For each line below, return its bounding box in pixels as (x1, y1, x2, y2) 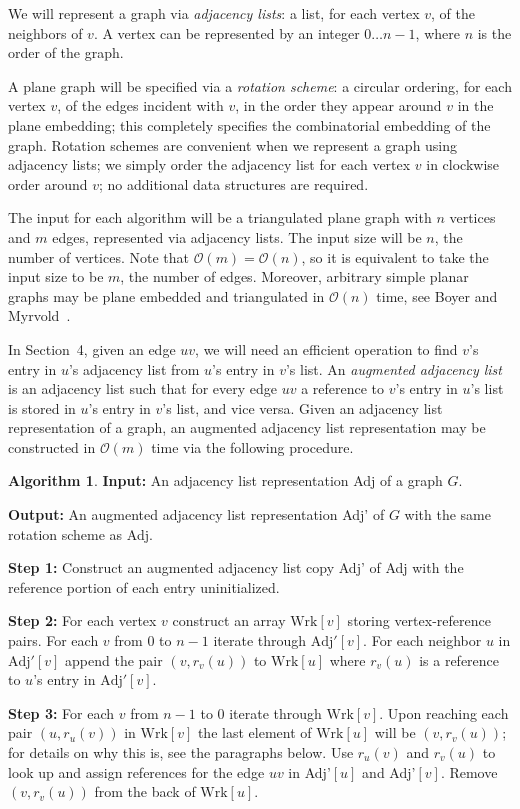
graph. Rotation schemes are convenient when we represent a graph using (8, 134, 458, 155)
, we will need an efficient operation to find (195, 338, 458, 359)
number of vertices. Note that (8, 246, 189, 267)
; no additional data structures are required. (98, 173, 369, 194)
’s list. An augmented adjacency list (285, 358, 502, 379)
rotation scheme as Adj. (8, 523, 153, 544)
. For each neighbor (363, 630, 482, 651)
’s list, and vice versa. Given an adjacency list (162, 397, 443, 418)
